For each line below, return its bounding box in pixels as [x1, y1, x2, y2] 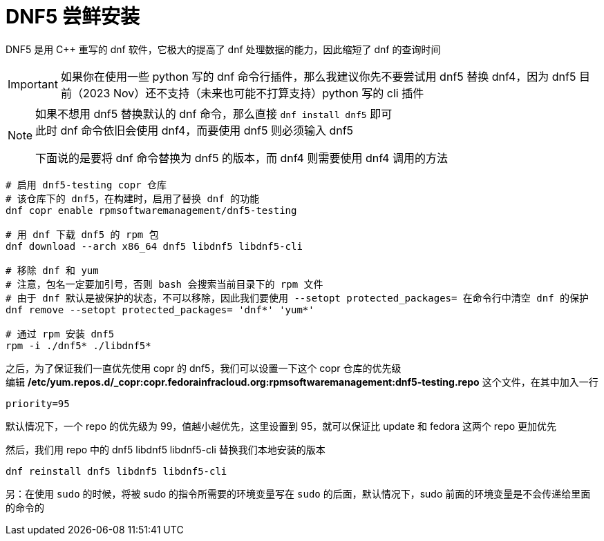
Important [8, 77, 58, 91]
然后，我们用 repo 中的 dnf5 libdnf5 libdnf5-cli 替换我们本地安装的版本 [6, 443, 325, 455]
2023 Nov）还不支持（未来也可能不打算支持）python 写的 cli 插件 [82, 86, 424, 100]
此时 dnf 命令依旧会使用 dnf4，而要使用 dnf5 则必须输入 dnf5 [35, 123, 354, 137]
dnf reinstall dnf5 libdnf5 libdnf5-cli [6, 465, 227, 477]
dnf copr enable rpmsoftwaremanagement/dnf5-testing [6, 204, 297, 216]
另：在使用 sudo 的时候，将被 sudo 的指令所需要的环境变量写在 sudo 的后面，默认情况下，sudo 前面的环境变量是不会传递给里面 [6, 487, 591, 500]
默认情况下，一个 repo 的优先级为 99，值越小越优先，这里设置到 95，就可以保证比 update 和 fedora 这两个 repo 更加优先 [6, 420, 556, 432]
